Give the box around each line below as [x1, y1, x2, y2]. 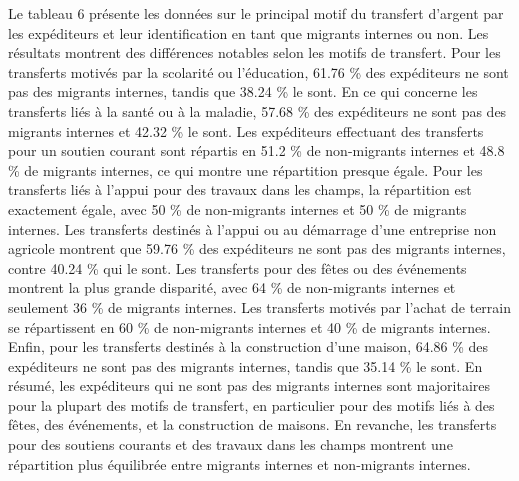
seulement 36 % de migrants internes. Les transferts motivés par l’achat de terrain [8, 296, 512, 317]
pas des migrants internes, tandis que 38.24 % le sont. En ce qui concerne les [8, 81, 478, 102]
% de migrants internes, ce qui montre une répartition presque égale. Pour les [8, 159, 483, 180]
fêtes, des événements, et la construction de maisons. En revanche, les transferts [8, 414, 497, 435]
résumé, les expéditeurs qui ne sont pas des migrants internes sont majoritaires [8, 375, 491, 396]
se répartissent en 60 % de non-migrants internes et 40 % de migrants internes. [8, 316, 491, 337]
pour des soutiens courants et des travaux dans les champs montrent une [8, 434, 453, 455]
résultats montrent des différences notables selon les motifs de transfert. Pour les [8, 42, 501, 63]
